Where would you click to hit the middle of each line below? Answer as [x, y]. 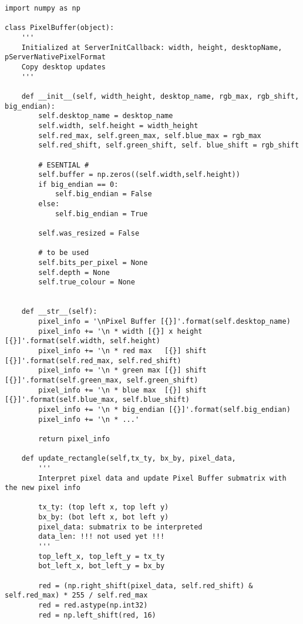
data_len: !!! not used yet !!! [102, 537]
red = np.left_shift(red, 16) [97, 615]
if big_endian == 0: [78, 184]
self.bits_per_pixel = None [93, 263]
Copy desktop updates [63, 67]
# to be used [64, 253]
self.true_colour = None [87, 282]
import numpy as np [43, 8]
